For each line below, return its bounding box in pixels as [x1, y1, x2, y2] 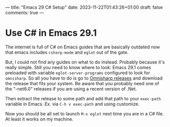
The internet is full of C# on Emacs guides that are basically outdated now [5, 44, 160, 50]
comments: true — [5, 10, 44, 16]
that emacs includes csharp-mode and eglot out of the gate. [5, 49, 129, 55]
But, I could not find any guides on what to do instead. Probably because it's [5, 59, 165, 65]
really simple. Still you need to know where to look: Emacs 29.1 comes [5, 64, 151, 70]
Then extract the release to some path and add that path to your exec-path [5, 95, 161, 101]
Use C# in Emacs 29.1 [5, 27, 97, 39]
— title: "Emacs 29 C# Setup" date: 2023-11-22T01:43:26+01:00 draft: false [5, 5, 163, 10]
